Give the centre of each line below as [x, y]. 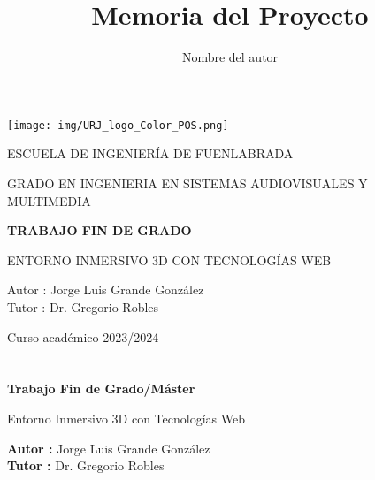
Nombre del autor [230, 57]
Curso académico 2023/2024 [83, 336]
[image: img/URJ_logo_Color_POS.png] [118, 125]
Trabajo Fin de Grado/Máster [101, 389]
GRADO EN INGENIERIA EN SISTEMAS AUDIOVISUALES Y [187, 183]
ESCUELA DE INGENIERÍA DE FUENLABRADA [150, 153]
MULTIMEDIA [49, 200]
